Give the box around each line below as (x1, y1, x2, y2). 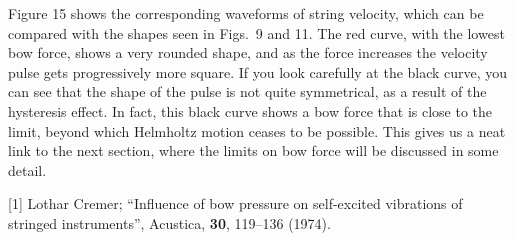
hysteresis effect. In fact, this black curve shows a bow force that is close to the (8, 100, 493, 121)
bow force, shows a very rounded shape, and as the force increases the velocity (8, 42, 488, 63)
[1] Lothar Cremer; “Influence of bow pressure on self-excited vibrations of (8, 193, 463, 214)
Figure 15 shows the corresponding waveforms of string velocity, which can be (8, 3, 484, 23)
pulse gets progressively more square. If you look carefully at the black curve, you (8, 61, 508, 82)
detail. (8, 159, 47, 180)
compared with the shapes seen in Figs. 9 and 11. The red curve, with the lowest (8, 22, 505, 43)
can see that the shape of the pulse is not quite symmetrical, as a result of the (8, 81, 487, 102)
